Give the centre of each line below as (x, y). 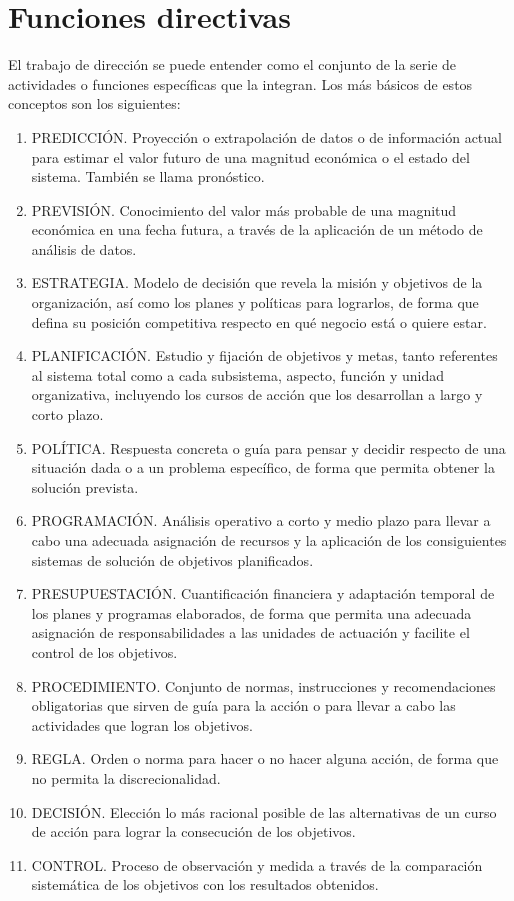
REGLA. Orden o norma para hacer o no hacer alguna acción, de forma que (265, 758)
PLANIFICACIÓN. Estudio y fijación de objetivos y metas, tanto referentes (264, 355)
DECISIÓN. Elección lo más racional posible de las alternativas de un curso (264, 811)
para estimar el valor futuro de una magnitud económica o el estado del (250, 156)
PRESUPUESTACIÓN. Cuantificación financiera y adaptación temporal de (263, 593)
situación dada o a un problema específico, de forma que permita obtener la (263, 467)
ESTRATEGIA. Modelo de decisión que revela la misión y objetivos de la (257, 282)
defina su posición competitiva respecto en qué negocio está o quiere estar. (259, 321)
